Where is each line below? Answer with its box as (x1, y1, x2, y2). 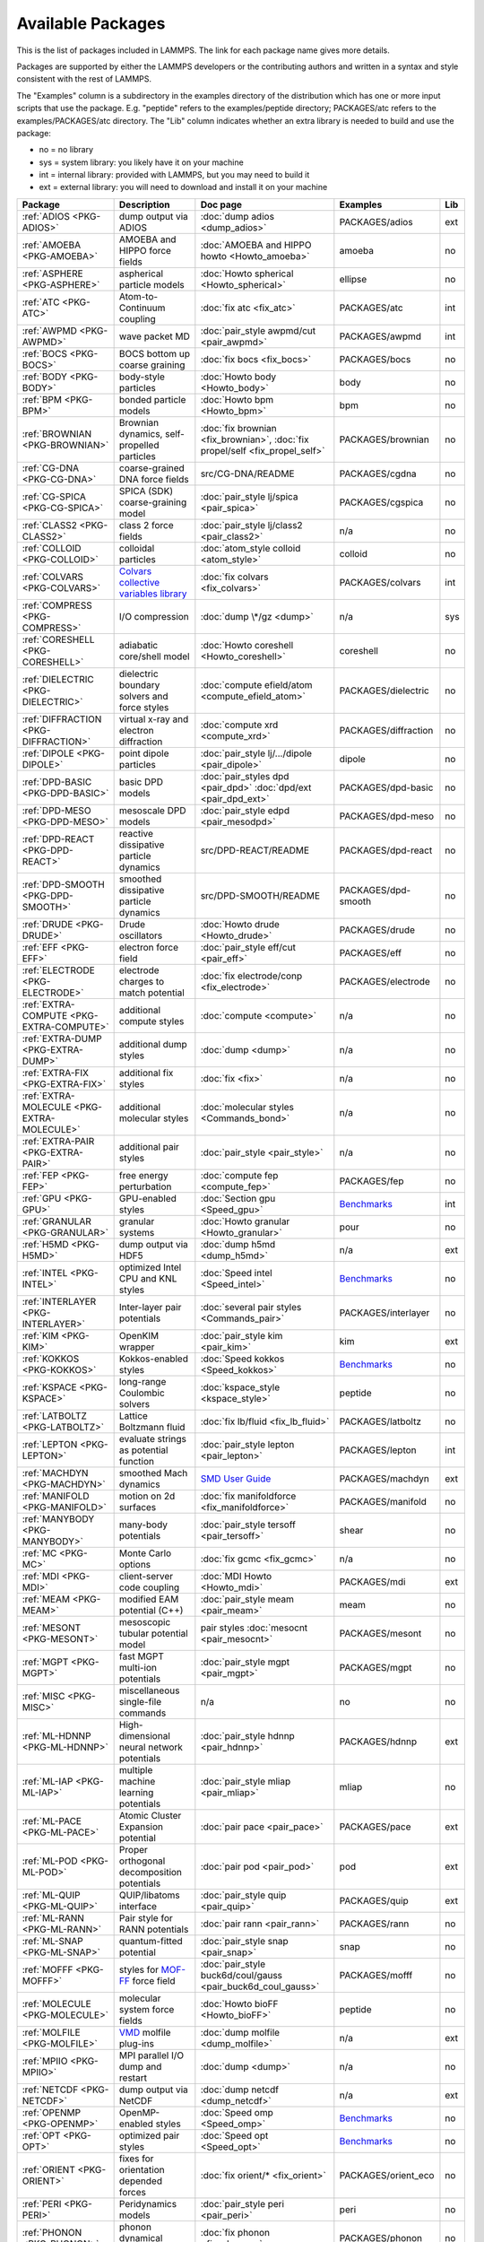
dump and (118, 2060, 162, 2073)
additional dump (118, 1038, 187, 1050)
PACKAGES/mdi (339, 1575, 406, 1587)
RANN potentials (118, 1923, 189, 1935)
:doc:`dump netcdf (200, 2083, 280, 2096)
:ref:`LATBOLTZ (22, 1409, 87, 1421)
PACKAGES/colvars (339, 576, 421, 588)
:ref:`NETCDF (22, 2083, 79, 2096)
